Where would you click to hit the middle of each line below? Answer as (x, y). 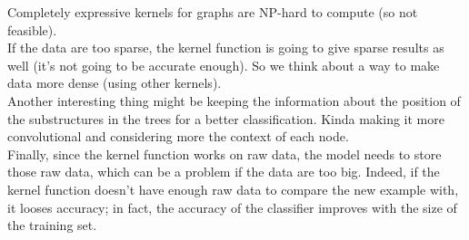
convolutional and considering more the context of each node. (178, 136)
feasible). (32, 29)
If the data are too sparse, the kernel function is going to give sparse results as (226, 48)
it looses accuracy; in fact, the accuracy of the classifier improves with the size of (232, 207)
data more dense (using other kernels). (115, 83)
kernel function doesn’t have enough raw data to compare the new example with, (233, 189)
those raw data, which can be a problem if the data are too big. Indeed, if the (224, 172)
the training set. (52, 225)
